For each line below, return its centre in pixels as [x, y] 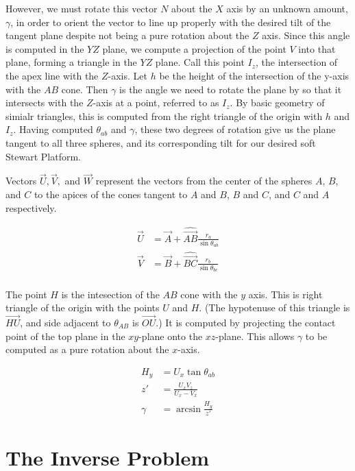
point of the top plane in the [65, 336]
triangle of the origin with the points [83, 307]
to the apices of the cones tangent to [111, 194]
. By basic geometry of [277, 102]
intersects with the [45, 102]
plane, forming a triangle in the [71, 62]
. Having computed [53, 129]
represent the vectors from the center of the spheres [204, 181]
